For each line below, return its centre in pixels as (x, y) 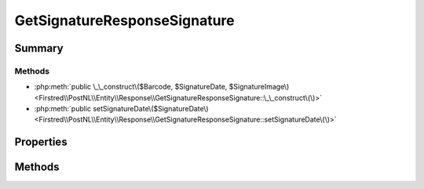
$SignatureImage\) (259, 87)
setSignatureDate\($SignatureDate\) (151, 109)
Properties (41, 142)
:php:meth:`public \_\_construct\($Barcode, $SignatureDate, (131, 87)
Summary (39, 48)
